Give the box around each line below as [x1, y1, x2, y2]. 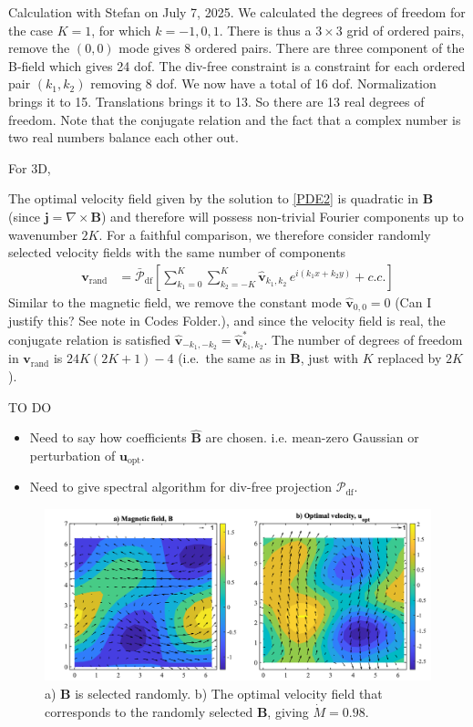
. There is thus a [219, 20, 312, 39]
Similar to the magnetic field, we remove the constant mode [8, 292, 342, 311]
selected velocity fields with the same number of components [8, 243, 346, 262]
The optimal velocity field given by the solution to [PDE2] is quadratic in [8, 189, 418, 208]
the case [8, 20, 54, 39]
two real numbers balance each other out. [8, 128, 239, 147]
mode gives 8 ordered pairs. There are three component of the [118, 38, 465, 57]
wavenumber [8, 224, 77, 244]
